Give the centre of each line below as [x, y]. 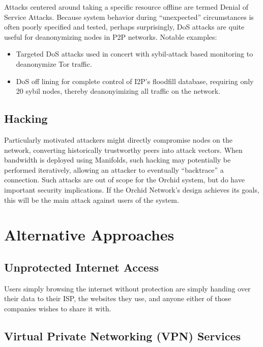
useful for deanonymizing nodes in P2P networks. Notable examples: [111, 36]
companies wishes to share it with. [58, 308]
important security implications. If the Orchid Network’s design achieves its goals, [132, 189]
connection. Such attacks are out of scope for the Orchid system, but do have [124, 180]
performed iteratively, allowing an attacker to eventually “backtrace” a [114, 169]
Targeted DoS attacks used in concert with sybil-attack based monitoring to [135, 54]
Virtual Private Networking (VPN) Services [123, 336]
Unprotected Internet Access [81, 267]
